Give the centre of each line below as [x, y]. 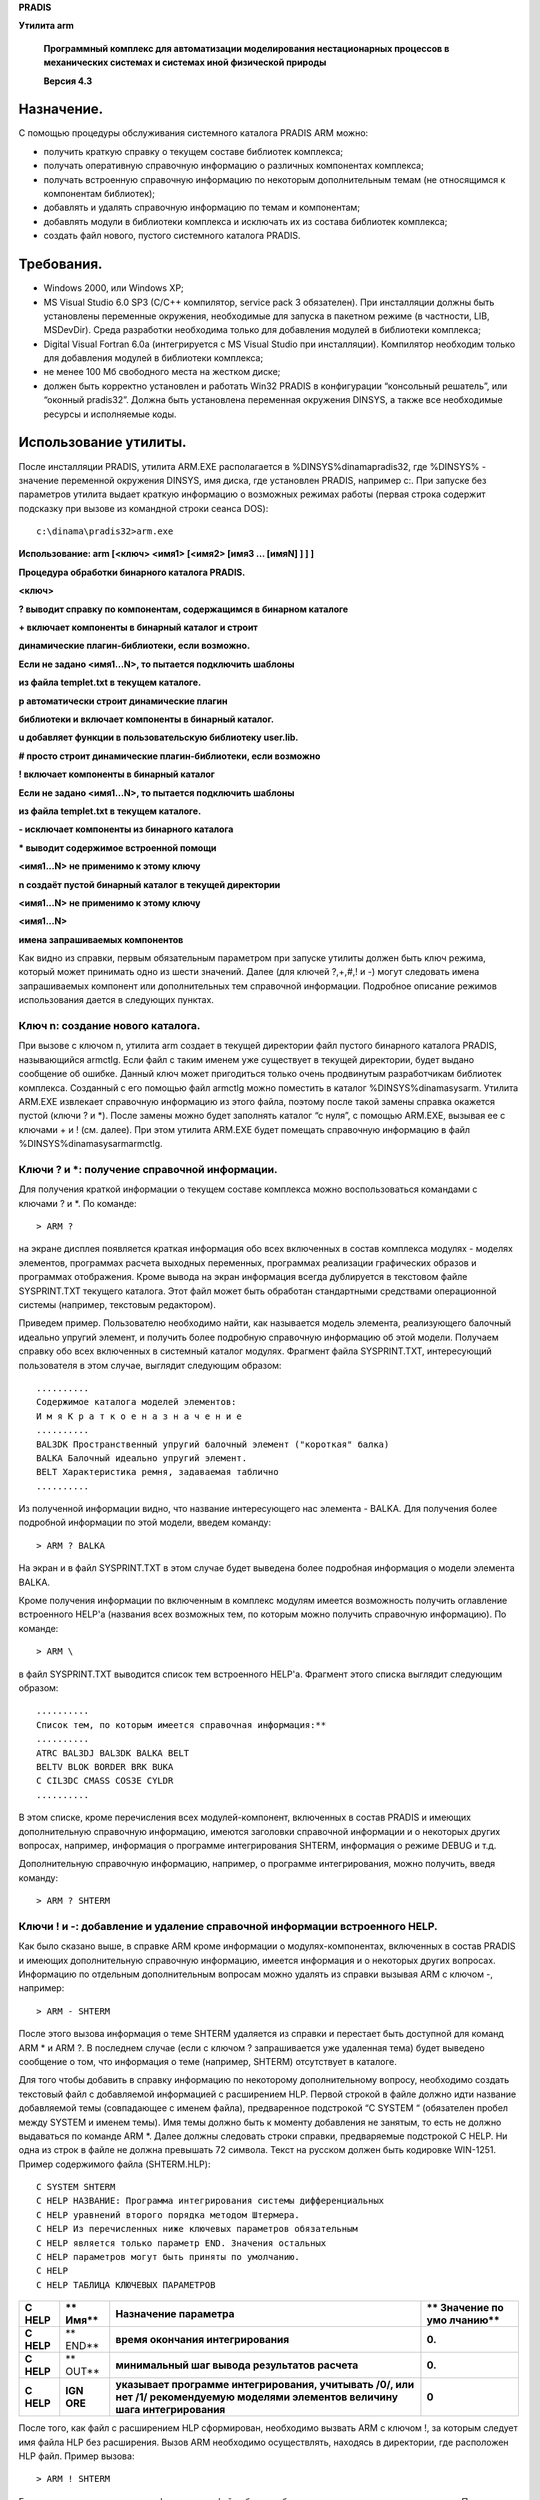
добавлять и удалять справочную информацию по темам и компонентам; [201, 207]
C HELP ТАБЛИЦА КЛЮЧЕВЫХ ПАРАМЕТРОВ [126, 2284]
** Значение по [465, 2308]
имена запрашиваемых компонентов [101, 939]
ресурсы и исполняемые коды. [110, 414]
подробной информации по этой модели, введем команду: [145, 1522]
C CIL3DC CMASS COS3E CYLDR [105, 1781]
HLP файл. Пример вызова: [76, 2456]
